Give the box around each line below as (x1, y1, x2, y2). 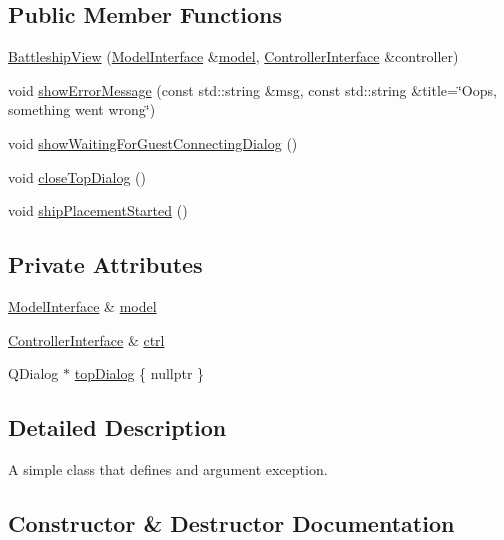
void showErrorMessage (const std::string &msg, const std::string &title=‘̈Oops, (8, 79, 497, 100)
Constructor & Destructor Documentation (8, 507, 455, 538)
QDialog (8, 363, 59, 384)
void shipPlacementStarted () (8, 200, 188, 221)
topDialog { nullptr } (74, 363, 205, 384)
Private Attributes (8, 249, 203, 280)
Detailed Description (8, 412, 227, 443)
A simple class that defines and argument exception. (8, 458, 328, 479)
